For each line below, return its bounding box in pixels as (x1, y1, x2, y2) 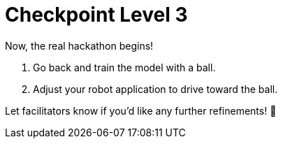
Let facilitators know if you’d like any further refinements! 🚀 (5, 104, 277, 117)
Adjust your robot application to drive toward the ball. (33, 82, 278, 95)
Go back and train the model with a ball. (33, 61, 216, 73)
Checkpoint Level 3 (5, 3, 188, 27)
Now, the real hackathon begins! (5, 39, 154, 52)
